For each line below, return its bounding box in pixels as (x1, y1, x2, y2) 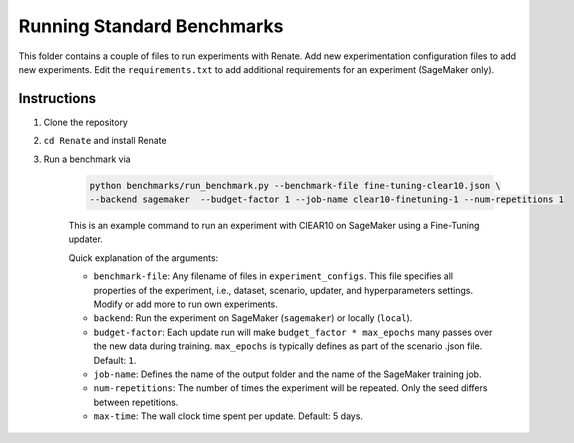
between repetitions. (93, 396, 179, 408)
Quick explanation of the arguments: (68, 251, 219, 264)
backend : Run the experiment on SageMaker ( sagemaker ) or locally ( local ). (93, 312, 413, 324)
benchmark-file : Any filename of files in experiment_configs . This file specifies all (93, 270, 454, 282)
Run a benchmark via (43, 153, 131, 165)
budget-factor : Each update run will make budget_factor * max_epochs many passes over (93, 326, 493, 338)
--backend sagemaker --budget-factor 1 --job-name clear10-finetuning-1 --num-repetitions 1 (89, 194, 565, 205)
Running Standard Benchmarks (18, 15, 284, 37)
